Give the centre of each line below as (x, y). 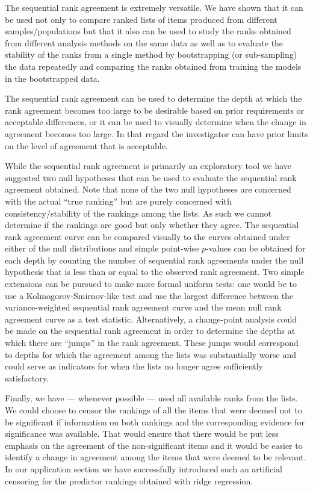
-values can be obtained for (256, 248)
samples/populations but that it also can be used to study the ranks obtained (148, 31)
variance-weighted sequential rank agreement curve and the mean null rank (143, 307)
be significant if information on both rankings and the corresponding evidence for (155, 422)
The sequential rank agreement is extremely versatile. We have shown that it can (154, 7)
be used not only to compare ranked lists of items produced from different (141, 19)
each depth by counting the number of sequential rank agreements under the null (154, 260)
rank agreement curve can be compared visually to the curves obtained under (147, 236)
